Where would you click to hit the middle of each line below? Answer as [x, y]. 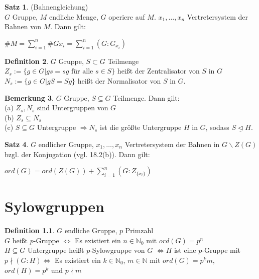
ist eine [185, 250]
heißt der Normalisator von [119, 80]
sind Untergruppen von [73, 108]
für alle [82, 72]
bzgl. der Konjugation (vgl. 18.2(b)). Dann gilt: [77, 154]
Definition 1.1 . [30, 230]
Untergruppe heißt [56, 250]
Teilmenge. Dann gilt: [146, 97]
